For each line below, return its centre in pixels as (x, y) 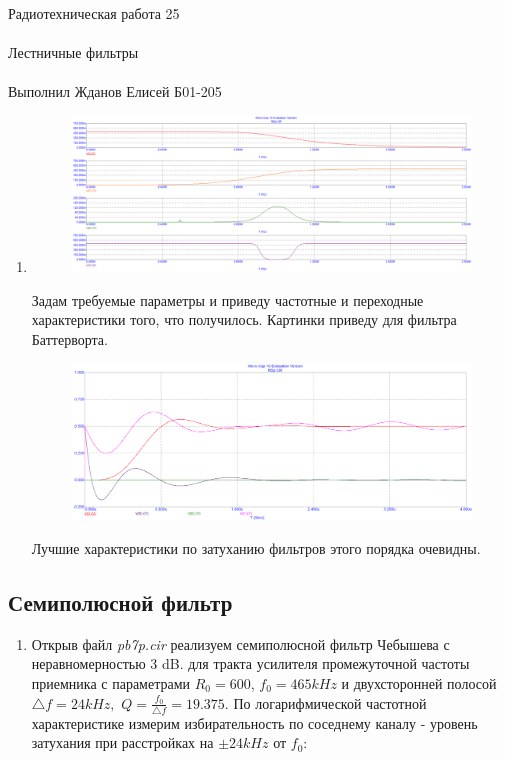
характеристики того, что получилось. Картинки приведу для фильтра (244, 319)
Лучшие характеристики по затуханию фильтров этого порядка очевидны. (256, 547)
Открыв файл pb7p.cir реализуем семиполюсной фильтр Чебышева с (240, 643)
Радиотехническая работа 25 (94, 13)
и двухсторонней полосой (419, 682)
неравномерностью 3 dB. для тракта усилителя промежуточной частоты (250, 663)
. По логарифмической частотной (325, 702)
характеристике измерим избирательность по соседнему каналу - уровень (254, 722)
